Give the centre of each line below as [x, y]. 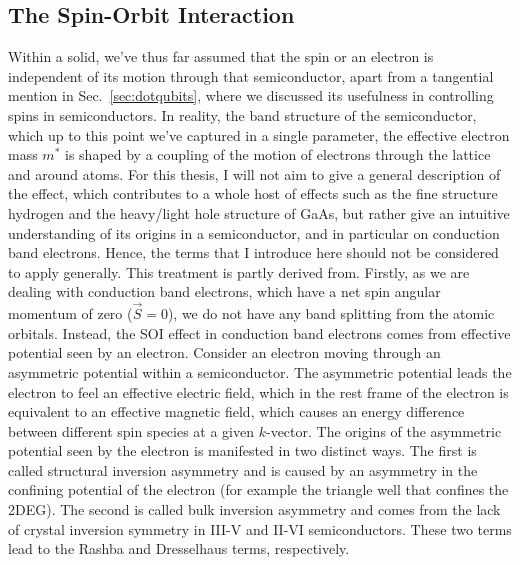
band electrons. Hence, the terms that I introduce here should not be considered [253, 252]
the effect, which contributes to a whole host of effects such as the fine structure [253, 193]
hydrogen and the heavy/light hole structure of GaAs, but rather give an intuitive [259, 212]
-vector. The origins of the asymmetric [383, 430]
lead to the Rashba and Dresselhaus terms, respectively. [179, 548]
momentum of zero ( [70, 313]
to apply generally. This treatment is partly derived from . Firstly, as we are [239, 271]
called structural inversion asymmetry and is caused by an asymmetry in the [243, 469]
